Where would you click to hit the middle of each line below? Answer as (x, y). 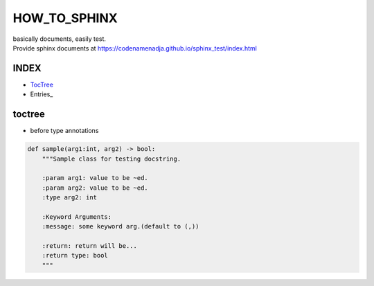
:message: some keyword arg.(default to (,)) (121, 226)
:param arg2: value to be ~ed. (95, 188)
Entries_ (42, 94)
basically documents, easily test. (60, 39)
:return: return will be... (90, 246)
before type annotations (64, 131)
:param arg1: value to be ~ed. (95, 178)
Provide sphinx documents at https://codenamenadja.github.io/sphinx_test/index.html (135, 48)
